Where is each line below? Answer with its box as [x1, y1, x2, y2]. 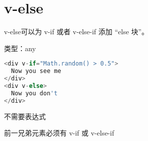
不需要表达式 [4, 111, 46, 121]
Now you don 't [11, 89, 58, 97]
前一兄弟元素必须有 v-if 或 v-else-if [4, 128, 114, 138]
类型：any [4, 43, 36, 53]
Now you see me [11, 68, 61, 75]
